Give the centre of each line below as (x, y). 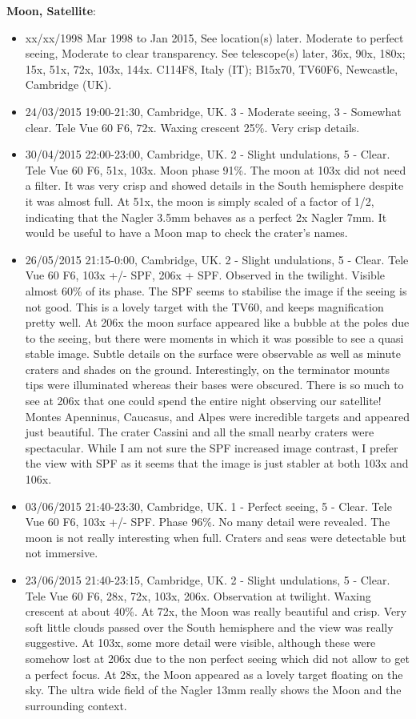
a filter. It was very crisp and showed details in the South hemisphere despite (214, 185)
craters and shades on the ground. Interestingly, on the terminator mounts (208, 369)
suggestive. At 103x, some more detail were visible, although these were (200, 643)
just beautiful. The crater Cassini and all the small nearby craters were (200, 432)
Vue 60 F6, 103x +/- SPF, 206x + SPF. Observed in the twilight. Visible (205, 275)
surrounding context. (76, 705)
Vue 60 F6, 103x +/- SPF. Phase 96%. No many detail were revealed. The (208, 522)
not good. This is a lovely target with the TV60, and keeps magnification (204, 306)
